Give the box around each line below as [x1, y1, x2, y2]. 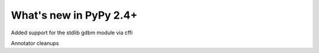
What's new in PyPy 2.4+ [11, 9, 138, 22]
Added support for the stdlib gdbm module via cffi [11, 29, 133, 36]
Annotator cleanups [11, 40, 59, 47]
